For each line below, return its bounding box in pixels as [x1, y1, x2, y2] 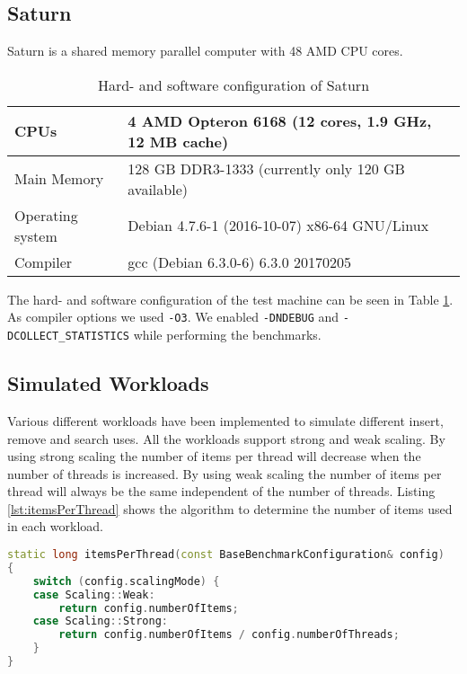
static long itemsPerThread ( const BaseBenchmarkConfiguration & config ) [7, 548, 445, 562]
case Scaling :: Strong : [32, 615, 169, 628]
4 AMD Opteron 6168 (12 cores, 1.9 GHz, [128, 110, 432, 131]
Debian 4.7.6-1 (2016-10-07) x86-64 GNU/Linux [128, 215, 429, 236]
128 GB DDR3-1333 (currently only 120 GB [128, 157, 405, 179]
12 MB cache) [128, 130, 229, 152]
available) [128, 178, 188, 200]
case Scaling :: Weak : [32, 588, 155, 601]
